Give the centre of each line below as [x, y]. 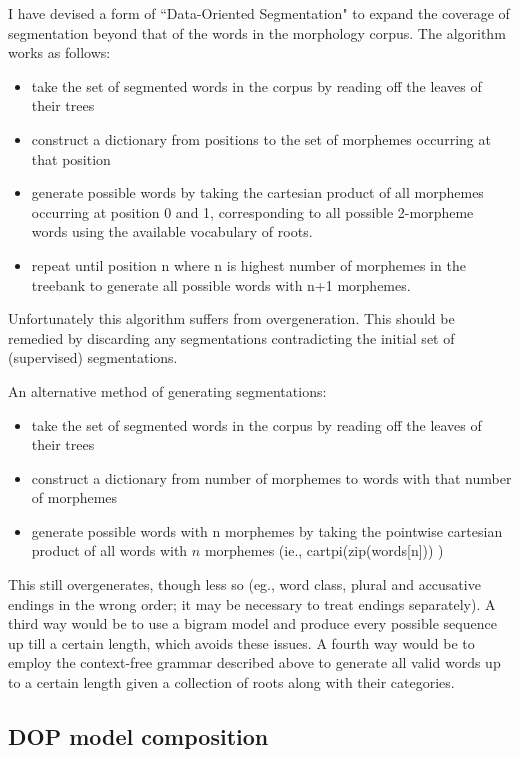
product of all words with [109, 550]
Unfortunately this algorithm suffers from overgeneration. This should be [231, 318]
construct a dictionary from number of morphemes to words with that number [271, 477]
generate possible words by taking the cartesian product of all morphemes [257, 192]
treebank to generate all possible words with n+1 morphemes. [221, 284]
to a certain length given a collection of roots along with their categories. [231, 682]
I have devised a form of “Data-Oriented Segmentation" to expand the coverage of [259, 13]
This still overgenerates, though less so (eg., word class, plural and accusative [244, 584]
